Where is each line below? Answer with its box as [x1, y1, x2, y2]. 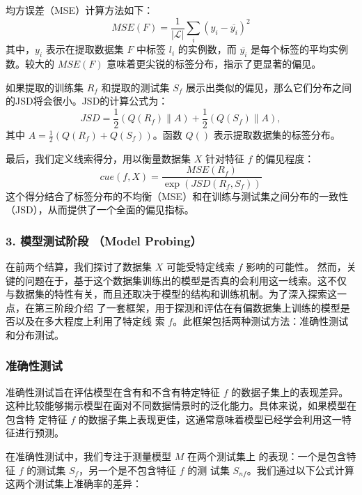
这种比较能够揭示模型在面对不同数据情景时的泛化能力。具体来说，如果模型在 [6, 398, 356, 413]
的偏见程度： [255, 151, 315, 165]
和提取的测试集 [101, 79, 170, 94]
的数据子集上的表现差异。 [231, 384, 349, 399]
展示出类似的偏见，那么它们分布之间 [186, 79, 352, 94]
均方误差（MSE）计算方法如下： [6, 3, 154, 17]
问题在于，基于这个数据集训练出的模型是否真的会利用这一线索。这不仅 [24, 273, 347, 287]
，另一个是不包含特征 [79, 462, 177, 477]
